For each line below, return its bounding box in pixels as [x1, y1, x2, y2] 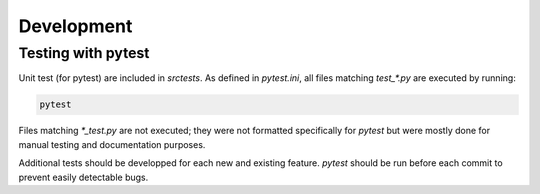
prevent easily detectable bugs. [18, 171, 149, 183]
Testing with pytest [18, 44, 150, 62]
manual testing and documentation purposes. [18, 138, 206, 150]
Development [18, 15, 133, 37]
